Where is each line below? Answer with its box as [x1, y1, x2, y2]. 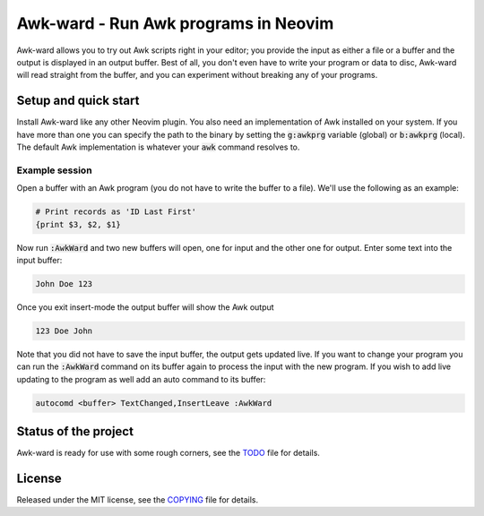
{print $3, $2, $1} [35, 219, 121, 229]
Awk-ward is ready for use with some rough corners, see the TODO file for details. [16, 448, 320, 459]
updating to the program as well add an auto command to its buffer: [16, 374, 266, 384]
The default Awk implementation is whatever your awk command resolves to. [16, 142, 300, 152]
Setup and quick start [16, 93, 140, 108]
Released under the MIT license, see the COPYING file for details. [16, 494, 259, 505]
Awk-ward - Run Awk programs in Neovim [16, 13, 334, 33]
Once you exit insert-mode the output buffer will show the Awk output [16, 301, 274, 313]
